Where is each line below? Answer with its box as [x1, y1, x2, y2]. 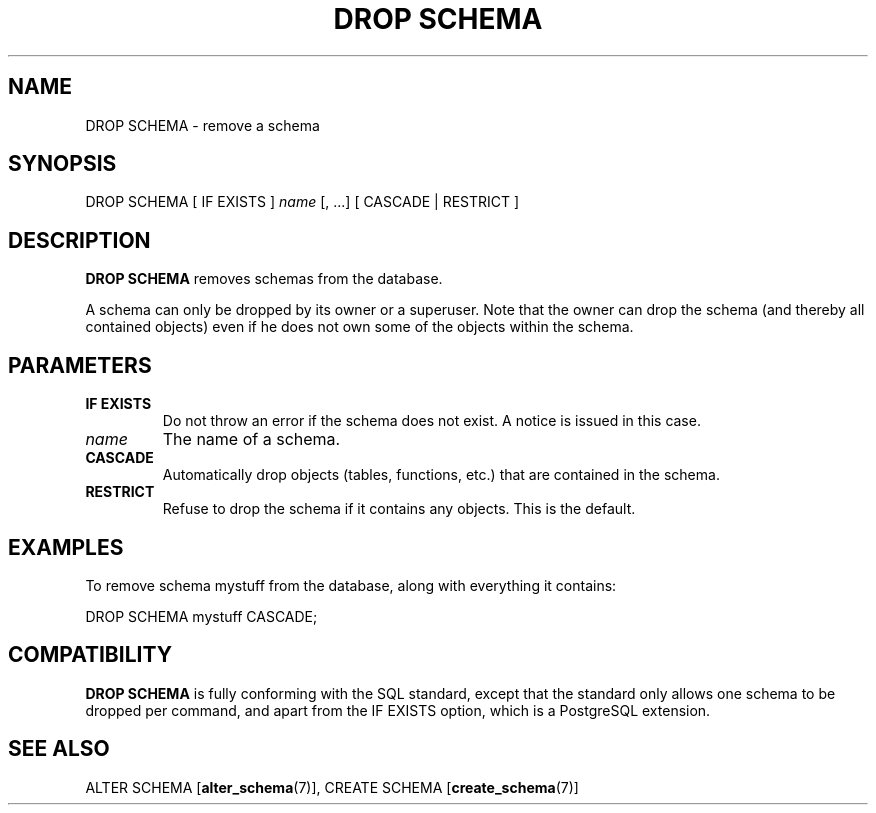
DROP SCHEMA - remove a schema [85, 116, 320, 134]
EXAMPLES [8, 534, 124, 560]
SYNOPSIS [8, 151, 117, 177]
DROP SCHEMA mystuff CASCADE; [85, 607, 318, 625]
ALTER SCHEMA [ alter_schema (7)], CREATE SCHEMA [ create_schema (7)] [85, 778, 579, 796]
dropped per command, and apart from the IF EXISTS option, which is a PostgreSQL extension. [85, 701, 711, 719]
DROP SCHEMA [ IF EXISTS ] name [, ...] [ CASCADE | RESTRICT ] [85, 193, 520, 211]
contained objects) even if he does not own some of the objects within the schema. [85, 318, 634, 336]
